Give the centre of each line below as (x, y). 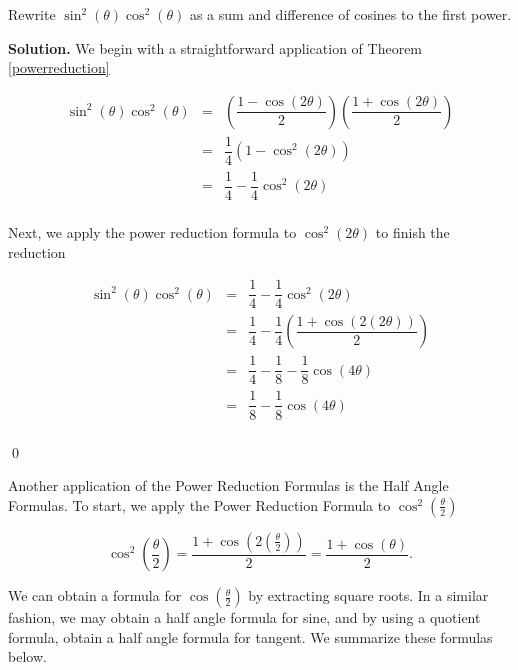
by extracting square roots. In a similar (368, 595)
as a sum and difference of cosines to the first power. (350, 14)
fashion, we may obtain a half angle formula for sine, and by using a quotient (244, 617)
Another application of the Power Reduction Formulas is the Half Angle (228, 485)
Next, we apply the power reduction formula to (152, 232)
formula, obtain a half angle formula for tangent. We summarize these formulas (250, 636)
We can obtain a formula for (95, 595)
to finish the (412, 232)
